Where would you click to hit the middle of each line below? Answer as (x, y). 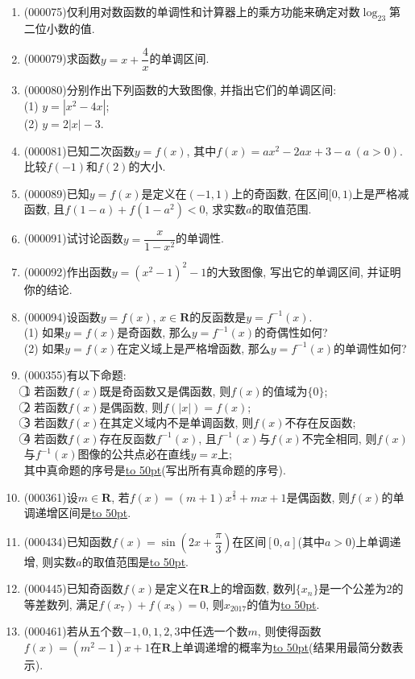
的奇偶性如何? (291, 332)
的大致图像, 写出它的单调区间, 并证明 (304, 271)
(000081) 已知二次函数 (79, 150)
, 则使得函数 (289, 631)
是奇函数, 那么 (154, 332)
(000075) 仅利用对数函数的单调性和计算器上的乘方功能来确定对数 (192, 11)
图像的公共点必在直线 (134, 454)
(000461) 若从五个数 (73, 631)
